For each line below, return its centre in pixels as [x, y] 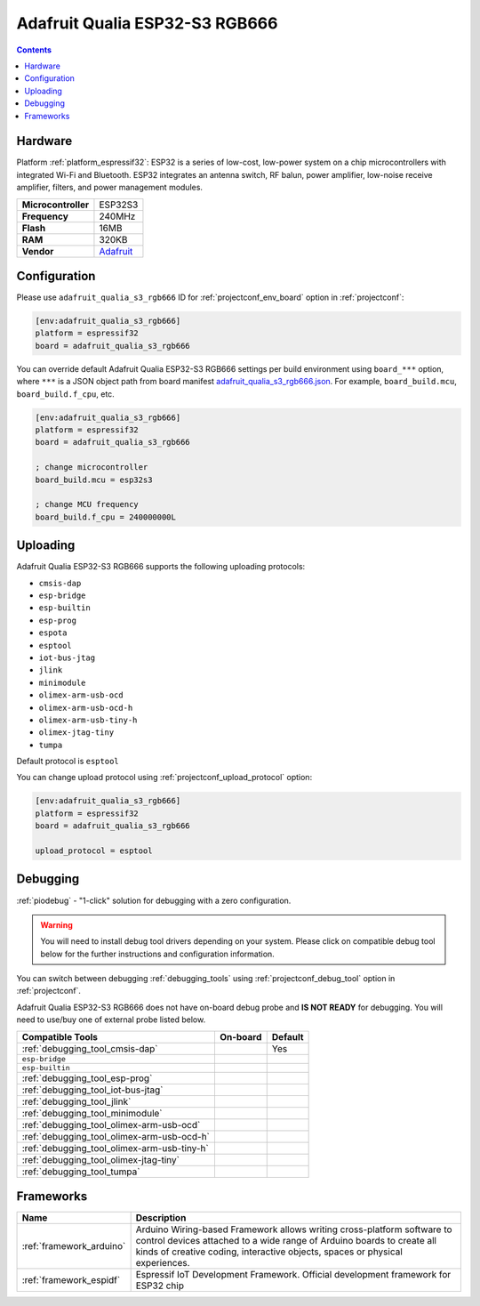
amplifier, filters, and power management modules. [110, 188]
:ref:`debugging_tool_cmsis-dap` [90, 1048]
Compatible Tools [60, 1036]
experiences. [163, 1263]
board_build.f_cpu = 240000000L [106, 517]
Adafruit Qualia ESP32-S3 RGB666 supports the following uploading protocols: [161, 567]
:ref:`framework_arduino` [74, 1246]
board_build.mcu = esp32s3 [94, 480]
